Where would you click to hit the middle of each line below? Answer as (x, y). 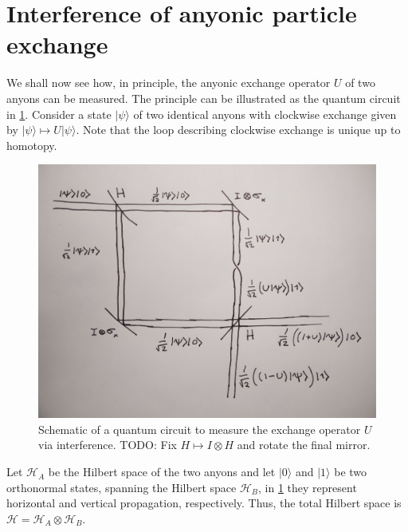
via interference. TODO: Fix (108, 445)
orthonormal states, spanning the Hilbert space (122, 487)
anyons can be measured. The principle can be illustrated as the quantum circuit (204, 98)
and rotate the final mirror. (304, 445)
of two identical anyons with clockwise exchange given (265, 114)
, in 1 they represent (308, 487)
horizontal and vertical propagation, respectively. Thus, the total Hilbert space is (204, 503)
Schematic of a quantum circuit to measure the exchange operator (200, 429)
